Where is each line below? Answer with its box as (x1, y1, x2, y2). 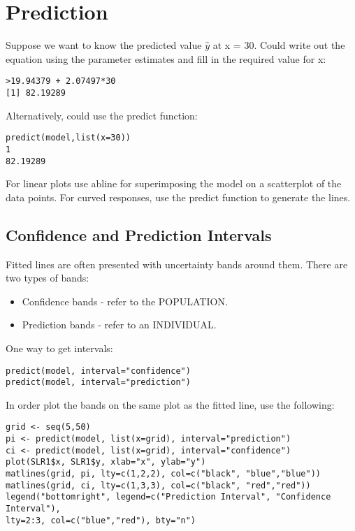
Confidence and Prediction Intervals (6, 224, 272, 245)
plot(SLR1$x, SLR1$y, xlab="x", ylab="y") (6, 457, 206, 467)
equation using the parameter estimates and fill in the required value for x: (6, 51, 326, 66)
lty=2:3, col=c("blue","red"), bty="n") (6, 515, 196, 525)
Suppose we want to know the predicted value (6, 38, 202, 52)
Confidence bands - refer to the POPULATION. (22, 293, 228, 308)
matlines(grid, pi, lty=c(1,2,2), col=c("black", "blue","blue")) (6, 469, 321, 479)
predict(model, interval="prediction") (6, 377, 191, 388)
